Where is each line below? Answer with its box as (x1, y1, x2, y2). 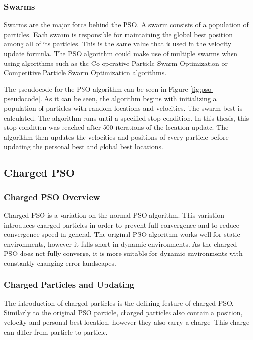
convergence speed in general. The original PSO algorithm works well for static (4, 229, 240, 239)
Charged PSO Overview (4, 191, 100, 203)
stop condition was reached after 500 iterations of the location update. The (4, 122, 229, 132)
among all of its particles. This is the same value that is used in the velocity (4, 39, 232, 49)
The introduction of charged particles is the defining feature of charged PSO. (4, 297, 234, 308)
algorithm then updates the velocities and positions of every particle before (4, 131, 229, 142)
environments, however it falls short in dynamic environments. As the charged (4, 238, 237, 249)
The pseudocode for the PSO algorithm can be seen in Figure (4, 84, 188, 94)
